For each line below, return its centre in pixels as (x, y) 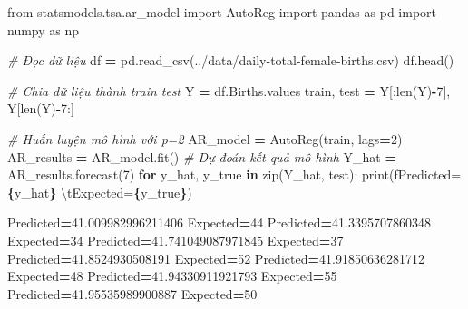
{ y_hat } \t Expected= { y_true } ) (100, 192)
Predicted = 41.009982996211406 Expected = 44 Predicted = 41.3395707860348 (219, 222)
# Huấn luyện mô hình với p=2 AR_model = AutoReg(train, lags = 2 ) (205, 138)
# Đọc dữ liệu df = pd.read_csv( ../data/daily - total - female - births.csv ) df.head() (231, 60)
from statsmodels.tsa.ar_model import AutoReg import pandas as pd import (222, 12)
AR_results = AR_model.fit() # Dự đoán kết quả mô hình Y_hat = (202, 156)
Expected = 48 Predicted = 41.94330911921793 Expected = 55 (172, 276)
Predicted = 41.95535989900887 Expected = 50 (132, 293)
